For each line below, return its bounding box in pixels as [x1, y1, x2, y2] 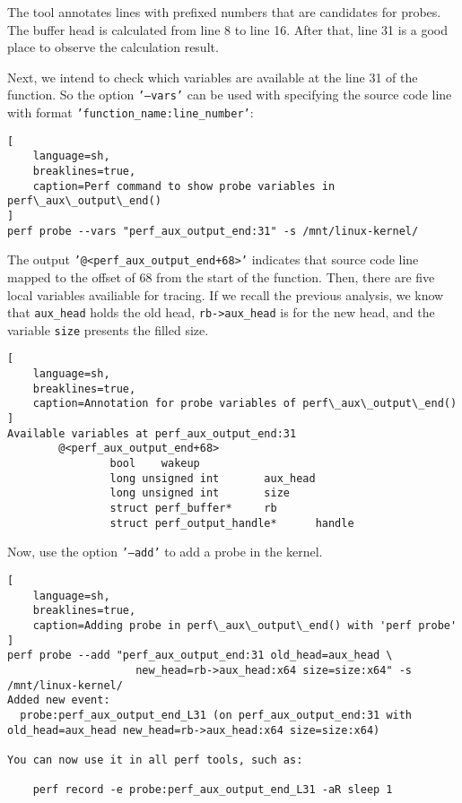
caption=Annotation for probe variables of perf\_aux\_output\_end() [32, 397, 458, 410]
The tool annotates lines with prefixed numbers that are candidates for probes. [7, 3, 441, 21]
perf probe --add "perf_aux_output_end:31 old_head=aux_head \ [7, 649, 393, 662]
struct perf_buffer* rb [109, 502, 277, 514]
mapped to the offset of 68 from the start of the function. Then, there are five [7, 267, 435, 286]
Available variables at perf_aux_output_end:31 [7, 427, 297, 440]
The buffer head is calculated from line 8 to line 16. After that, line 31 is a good [7, 20, 449, 39]
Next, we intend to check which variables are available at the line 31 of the [7, 67, 418, 86]
